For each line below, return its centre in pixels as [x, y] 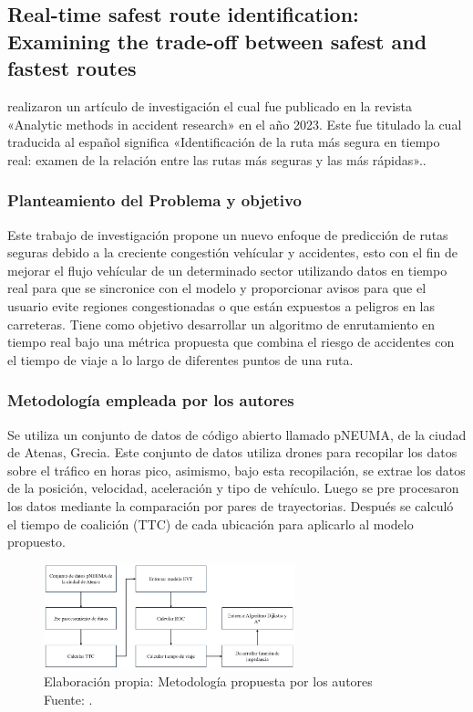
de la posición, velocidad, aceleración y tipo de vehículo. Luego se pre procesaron [233, 488]
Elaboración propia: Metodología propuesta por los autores [208, 681]
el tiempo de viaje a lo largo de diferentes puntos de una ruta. [180, 359]
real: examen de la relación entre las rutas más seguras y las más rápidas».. [217, 159]
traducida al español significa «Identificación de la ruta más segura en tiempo [224, 142]
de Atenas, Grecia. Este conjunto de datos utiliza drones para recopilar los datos [232, 452]
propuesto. [36, 542]
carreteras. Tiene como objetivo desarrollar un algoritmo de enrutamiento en [221, 324]
